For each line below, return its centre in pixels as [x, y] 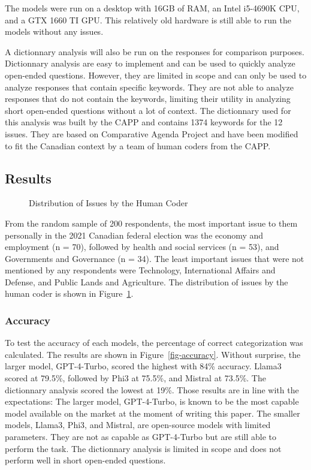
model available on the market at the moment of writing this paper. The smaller [153, 413]
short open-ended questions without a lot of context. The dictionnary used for [148, 110]
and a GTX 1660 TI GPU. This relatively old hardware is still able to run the [148, 19]
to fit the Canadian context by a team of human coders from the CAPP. [138, 145]
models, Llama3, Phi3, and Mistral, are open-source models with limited [138, 425]
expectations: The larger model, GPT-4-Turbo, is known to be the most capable [152, 401]
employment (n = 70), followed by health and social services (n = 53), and [142, 247]
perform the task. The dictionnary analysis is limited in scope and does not [143, 448]
